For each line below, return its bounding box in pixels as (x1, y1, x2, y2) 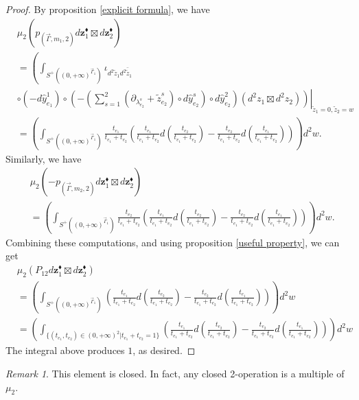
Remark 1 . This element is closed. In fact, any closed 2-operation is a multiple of (5, 366, 345, 380)
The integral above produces (5, 343, 125, 357)
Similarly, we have (5, 151, 82, 165)
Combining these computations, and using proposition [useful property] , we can (5, 235, 340, 249)
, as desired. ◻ (132, 343, 196, 357)
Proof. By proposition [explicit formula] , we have (5, 2, 210, 16)
